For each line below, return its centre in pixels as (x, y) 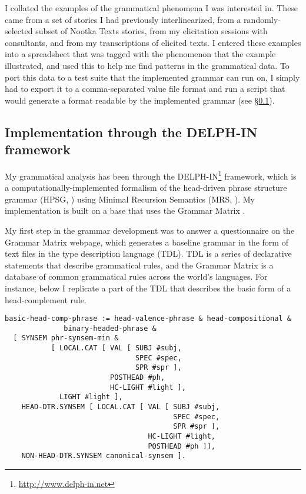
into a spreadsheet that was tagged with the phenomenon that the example (140, 54)
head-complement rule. (46, 299)
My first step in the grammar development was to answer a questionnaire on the (150, 230)
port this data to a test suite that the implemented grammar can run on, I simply (152, 77)
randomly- (262, 19)
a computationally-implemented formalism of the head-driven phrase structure (146, 188)
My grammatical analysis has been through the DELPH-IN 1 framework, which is (151, 175)
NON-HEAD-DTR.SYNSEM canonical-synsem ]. (104, 456)
